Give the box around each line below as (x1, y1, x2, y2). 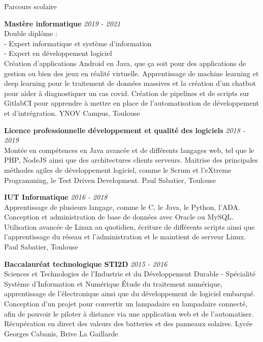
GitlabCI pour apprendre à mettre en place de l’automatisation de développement (4, 98, 259, 108)
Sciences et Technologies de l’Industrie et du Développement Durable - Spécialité (4, 268, 256, 279)
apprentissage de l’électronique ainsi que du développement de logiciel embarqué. (4, 288, 255, 299)
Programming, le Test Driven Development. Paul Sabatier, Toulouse (4, 174, 216, 185)
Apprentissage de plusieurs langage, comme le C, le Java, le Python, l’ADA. (4, 201, 240, 212)
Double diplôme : (4, 28, 57, 39)
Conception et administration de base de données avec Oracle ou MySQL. (4, 211, 234, 222)
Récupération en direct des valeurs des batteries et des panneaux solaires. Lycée (4, 318, 253, 329)
